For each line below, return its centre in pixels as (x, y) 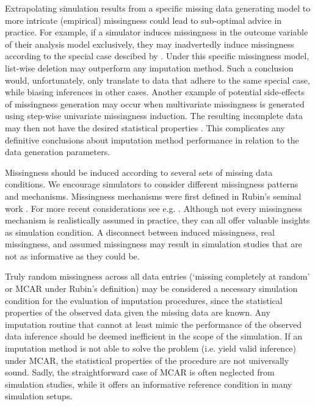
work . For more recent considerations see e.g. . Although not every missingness (154, 208)
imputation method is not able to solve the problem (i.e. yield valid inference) (151, 348)
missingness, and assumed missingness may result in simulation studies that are (154, 244)
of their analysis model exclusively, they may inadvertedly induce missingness (150, 44)
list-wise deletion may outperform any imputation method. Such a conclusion (149, 67)
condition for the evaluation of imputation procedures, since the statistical (144, 300)
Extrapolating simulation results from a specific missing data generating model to (158, 8)
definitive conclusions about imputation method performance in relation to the (152, 140)
